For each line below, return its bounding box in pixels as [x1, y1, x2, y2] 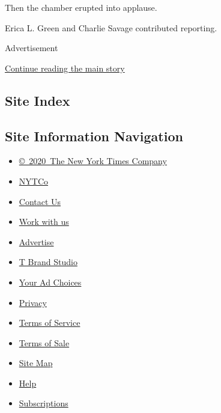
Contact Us [19, 195, 61, 207]
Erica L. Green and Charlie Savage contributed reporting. [5, 21, 217, 34]
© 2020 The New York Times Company [19, 154, 167, 167]
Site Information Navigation [5, 126, 183, 145]
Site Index [5, 91, 70, 109]
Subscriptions [19, 397, 68, 409]
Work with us [19, 215, 69, 228]
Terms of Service [19, 316, 80, 329]
